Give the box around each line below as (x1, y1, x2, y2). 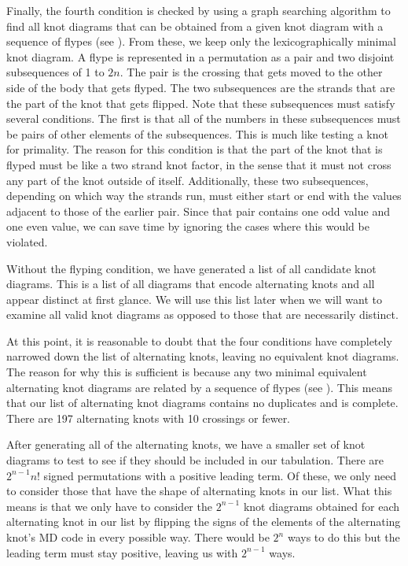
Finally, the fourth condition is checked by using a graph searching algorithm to (6, 2, 391, 18)
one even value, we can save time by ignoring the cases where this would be (6, 218, 369, 235)
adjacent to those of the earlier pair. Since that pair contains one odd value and (6, 202, 390, 219)
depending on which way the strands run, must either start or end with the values (6, 187, 402, 204)
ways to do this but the (287, 529, 400, 545)
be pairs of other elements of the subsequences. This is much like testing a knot (6, 125, 388, 142)
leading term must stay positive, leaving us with (6, 544, 238, 560)
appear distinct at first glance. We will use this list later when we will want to (6, 290, 383, 307)
